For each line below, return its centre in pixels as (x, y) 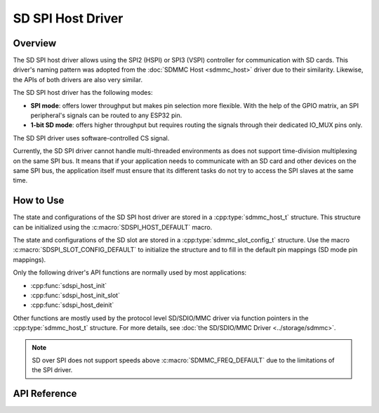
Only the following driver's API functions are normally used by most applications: (130, 273)
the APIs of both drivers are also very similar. (78, 79)
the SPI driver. (52, 370)
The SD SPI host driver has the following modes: (83, 93)
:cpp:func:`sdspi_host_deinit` (72, 305)
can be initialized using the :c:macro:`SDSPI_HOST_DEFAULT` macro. (113, 227)
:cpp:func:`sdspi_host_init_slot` (75, 295)
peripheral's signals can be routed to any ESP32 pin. (106, 115)
